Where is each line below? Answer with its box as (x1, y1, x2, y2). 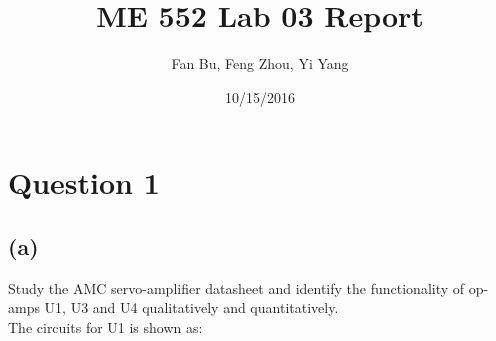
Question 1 (8, 162, 160, 203)
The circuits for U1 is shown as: (8, 316, 203, 337)
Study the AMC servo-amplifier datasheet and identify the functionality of (8, 277, 465, 298)
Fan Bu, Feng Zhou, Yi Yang (171, 53, 349, 74)
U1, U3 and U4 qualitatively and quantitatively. (44, 297, 339, 318)
